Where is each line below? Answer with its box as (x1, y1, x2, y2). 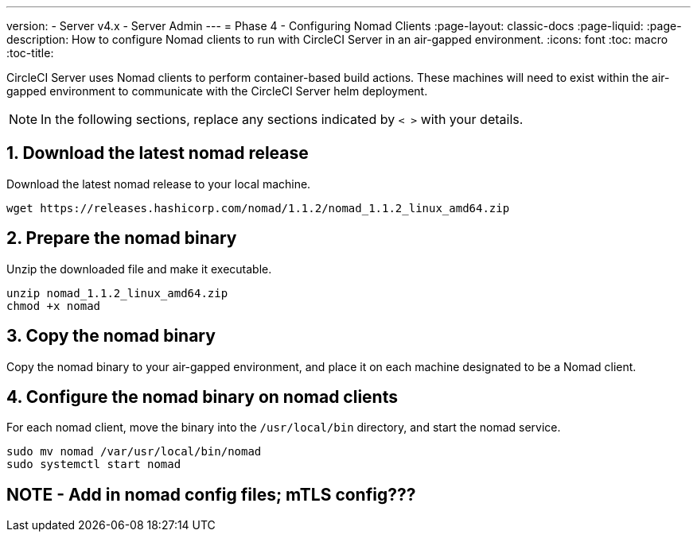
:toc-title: (6, 46, 54, 60)
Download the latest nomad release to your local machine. (6, 176, 311, 191)
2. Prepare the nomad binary (6, 228, 237, 249)
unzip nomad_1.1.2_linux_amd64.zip (6, 286, 228, 300)
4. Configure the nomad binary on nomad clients (6, 386, 398, 407)
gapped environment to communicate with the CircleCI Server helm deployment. (6, 84, 428, 98)
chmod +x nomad (6, 299, 101, 312)
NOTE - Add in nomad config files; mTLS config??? (6, 484, 416, 505)
